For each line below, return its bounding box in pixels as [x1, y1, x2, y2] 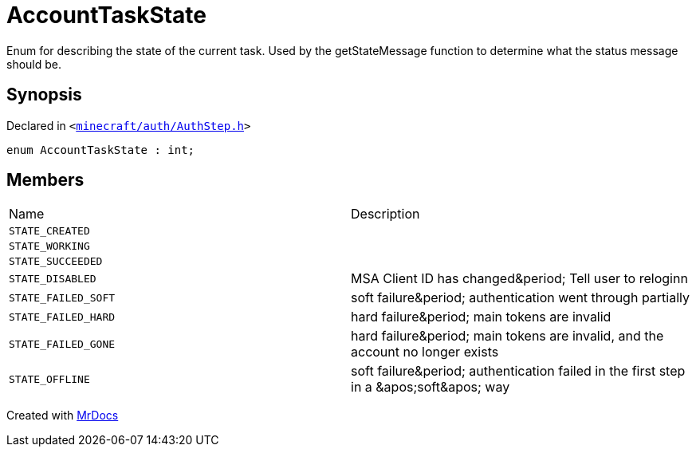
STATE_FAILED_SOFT [9, 291, 116, 304]
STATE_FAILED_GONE [9, 337, 116, 350]
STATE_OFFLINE [9, 372, 90, 385]
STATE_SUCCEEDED [9, 255, 103, 268]
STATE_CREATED [9, 225, 90, 238]
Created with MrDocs [6, 408, 119, 423]
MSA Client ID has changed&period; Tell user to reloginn [351, 270, 688, 287]
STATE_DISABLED [9, 272, 96, 285]
